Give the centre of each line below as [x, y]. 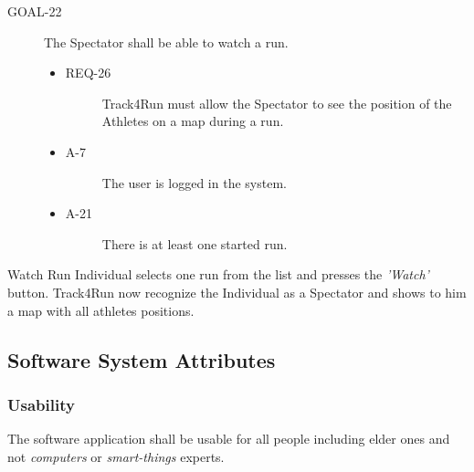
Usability [41, 404]
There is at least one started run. [195, 243]
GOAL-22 [35, 11]
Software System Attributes [142, 359]
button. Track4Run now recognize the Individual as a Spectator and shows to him [237, 292]
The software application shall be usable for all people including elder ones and [229, 439]
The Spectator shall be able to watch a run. [166, 42]
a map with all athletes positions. [101, 310]
